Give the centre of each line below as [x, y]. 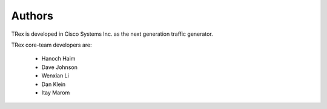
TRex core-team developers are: [51, 45]
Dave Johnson [60, 67]
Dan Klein [54, 84]
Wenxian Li [55, 76]
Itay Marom [56, 92]
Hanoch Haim [58, 59]
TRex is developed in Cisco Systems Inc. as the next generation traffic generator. [112, 34]
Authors [32, 16]
